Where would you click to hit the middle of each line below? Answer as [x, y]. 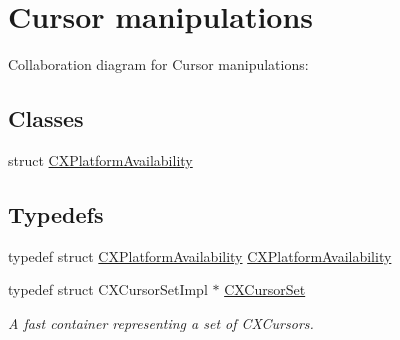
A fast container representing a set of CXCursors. [161, 322]
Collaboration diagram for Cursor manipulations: [158, 64]
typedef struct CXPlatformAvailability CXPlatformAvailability [200, 255]
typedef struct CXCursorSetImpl [108, 289]
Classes [46, 118]
